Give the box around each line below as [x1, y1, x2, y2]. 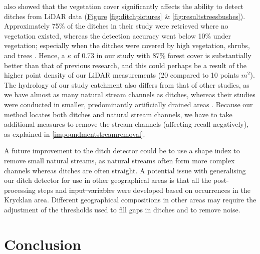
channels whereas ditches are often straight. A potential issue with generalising [4, 165, 246, 175]
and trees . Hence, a [4, 50, 65, 60]
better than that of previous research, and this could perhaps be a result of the [4, 60, 247, 70]
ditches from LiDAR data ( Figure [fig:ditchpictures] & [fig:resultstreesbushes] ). [4, 11, 245, 21]
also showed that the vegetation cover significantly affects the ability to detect [4, 1, 243, 11]
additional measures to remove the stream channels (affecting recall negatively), [4, 119, 249, 129]
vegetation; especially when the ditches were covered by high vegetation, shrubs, [4, 40, 250, 51]
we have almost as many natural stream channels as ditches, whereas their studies [4, 89, 255, 100]
